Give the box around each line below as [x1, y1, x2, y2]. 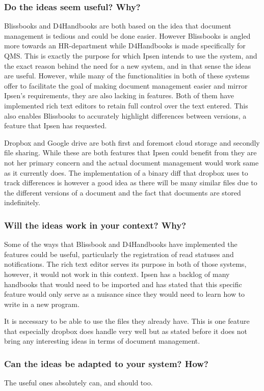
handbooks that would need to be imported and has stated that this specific [4, 278, 242, 289]
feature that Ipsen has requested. [4, 120, 107, 131]
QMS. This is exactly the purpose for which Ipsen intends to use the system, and [4, 50, 257, 61]
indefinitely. [4, 197, 40, 208]
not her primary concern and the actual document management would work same [4, 157, 259, 167]
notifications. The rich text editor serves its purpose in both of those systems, [4, 259, 247, 269]
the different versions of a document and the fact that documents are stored [4, 187, 241, 198]
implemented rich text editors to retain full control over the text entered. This [4, 100, 248, 110]
